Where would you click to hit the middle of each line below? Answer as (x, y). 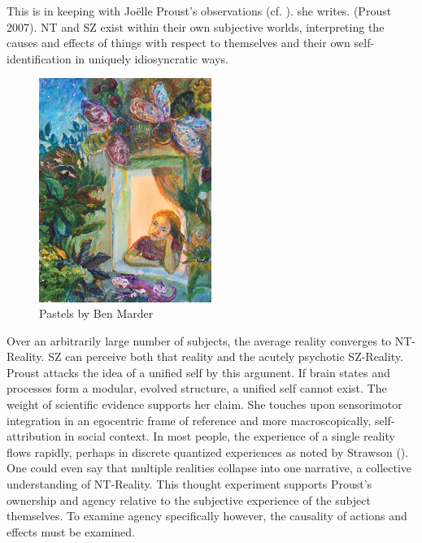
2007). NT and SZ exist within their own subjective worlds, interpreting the (196, 26)
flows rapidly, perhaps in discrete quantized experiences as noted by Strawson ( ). (208, 452)
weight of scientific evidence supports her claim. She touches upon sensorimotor (204, 404)
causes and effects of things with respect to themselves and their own (178, 43)
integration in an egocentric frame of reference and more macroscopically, (189, 420)
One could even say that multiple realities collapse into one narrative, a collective (209, 468)
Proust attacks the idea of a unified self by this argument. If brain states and (198, 372)
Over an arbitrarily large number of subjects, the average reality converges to (199, 340)
